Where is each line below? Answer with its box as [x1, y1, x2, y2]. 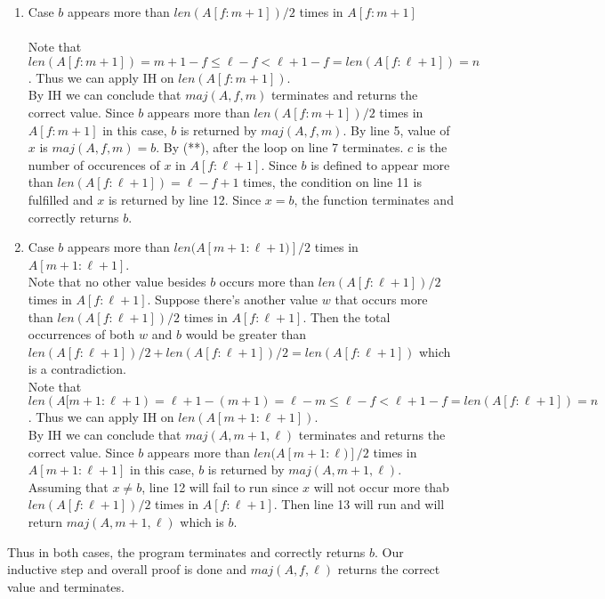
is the [416, 138, 448, 157]
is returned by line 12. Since [108, 190, 262, 208]
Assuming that [28, 477, 109, 496]
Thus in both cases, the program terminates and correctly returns [7, 542, 366, 561]
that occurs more [335, 289, 428, 308]
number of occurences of [28, 155, 160, 174]
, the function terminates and [294, 190, 454, 208]
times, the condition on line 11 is [243, 173, 422, 191]
